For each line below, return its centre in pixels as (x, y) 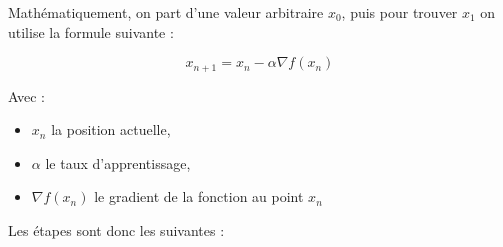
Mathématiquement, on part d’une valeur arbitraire (166, 12)
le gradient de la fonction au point (199, 196)
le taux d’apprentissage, (118, 162)
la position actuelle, (111, 129)
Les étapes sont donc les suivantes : (116, 230)
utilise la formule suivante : (91, 31)
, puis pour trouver (399, 12)
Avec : (26, 95)
